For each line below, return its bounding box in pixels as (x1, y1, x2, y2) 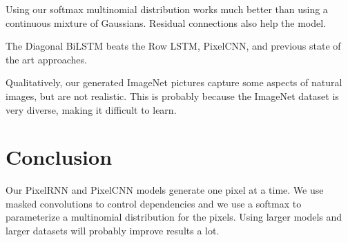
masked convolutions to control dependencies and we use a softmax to (6, 196, 302, 210)
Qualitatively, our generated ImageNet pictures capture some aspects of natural (6, 75, 342, 90)
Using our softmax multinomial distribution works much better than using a (6, 2, 328, 16)
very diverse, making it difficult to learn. (6, 102, 177, 117)
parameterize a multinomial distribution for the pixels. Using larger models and (6, 210, 342, 224)
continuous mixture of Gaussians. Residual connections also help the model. (6, 15, 327, 30)
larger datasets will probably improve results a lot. (6, 223, 220, 238)
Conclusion (6, 143, 113, 171)
